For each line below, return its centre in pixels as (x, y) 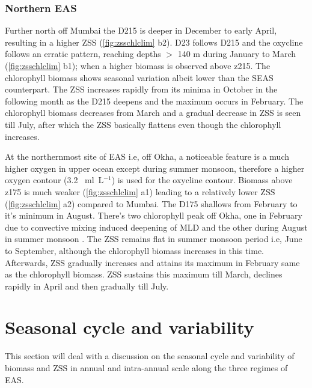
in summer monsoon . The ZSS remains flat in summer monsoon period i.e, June (154, 239)
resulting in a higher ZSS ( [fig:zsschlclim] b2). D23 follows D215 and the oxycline (154, 42)
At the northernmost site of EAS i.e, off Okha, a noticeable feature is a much (147, 156)
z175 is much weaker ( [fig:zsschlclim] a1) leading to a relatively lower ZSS (140, 191)
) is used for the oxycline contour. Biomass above (202, 180)
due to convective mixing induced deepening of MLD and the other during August (156, 227)
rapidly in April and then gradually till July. (87, 286)
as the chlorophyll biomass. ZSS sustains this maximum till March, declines (144, 274)
